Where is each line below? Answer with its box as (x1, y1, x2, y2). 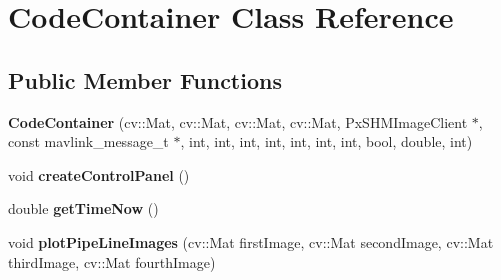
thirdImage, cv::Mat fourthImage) (8, 251, 216, 272)
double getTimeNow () (8, 198, 159, 219)
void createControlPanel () (8, 164, 190, 185)
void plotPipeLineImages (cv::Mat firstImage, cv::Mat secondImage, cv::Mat (8, 231, 494, 252)
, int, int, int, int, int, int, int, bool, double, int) (180, 131, 473, 152)
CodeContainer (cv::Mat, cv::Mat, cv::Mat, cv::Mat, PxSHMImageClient (8, 111, 468, 132)
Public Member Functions (8, 64, 282, 95)
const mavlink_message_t (8, 131, 169, 152)
